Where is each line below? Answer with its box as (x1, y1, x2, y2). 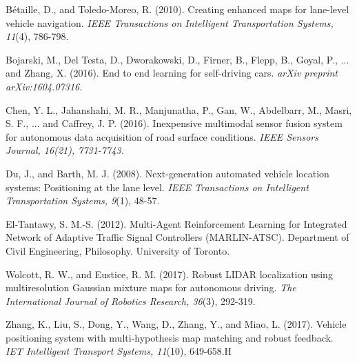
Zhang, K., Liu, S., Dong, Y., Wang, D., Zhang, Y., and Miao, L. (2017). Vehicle (6, 317, 347, 331)
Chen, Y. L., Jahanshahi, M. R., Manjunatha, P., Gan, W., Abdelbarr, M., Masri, (6, 102, 352, 117)
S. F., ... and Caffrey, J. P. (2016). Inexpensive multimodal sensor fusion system (6, 116, 343, 130)
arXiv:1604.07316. (6, 79, 83, 93)
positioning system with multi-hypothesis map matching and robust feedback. (6, 330, 334, 344)
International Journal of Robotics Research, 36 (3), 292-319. (6, 293, 256, 308)
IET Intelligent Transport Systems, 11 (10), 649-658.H (6, 344, 232, 358)
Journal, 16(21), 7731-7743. (6, 143, 124, 157)
